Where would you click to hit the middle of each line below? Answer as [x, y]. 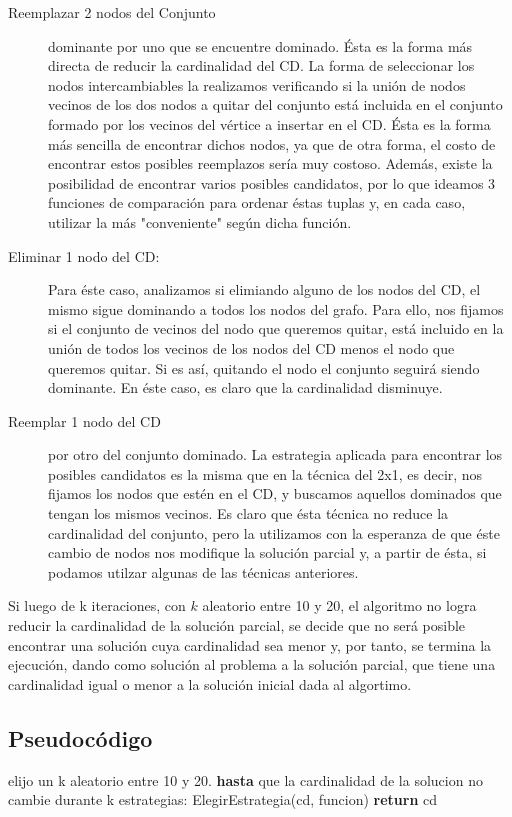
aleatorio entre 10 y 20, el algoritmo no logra [339, 605]
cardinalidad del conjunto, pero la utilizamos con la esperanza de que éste [274, 532]
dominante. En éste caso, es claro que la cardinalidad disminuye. [245, 387]
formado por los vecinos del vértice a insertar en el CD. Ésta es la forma [269, 123]
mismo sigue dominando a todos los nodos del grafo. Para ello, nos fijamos [276, 308]
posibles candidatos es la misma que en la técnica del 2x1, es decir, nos [265, 473]
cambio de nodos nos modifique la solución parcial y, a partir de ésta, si [267, 552]
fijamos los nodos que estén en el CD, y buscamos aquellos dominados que [275, 493]
